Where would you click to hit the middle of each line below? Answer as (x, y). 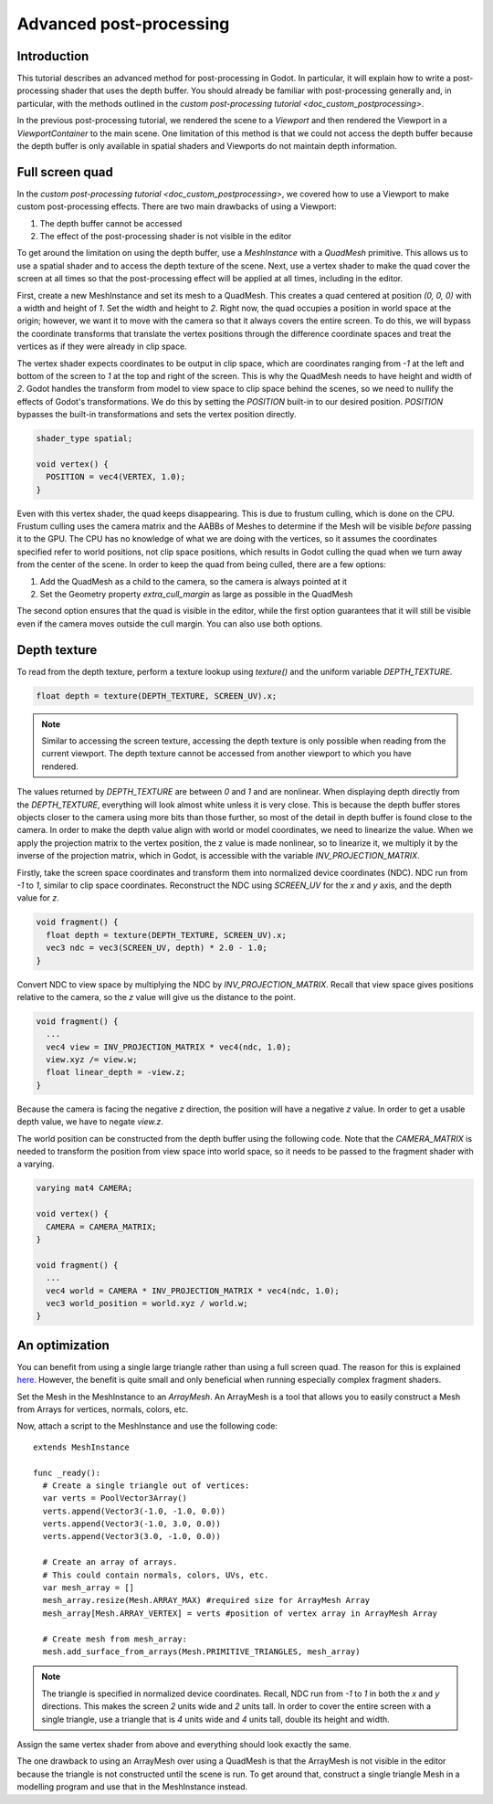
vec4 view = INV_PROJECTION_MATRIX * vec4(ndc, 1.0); (169, 1047)
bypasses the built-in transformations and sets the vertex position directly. (157, 415)
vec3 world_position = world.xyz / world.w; (147, 1303)
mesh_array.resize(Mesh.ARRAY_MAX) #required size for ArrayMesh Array (206, 1600)
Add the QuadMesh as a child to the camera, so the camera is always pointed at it (193, 581)
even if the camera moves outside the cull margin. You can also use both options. (170, 623)
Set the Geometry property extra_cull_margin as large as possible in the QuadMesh (196, 595)
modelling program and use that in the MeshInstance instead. (132, 1787)
